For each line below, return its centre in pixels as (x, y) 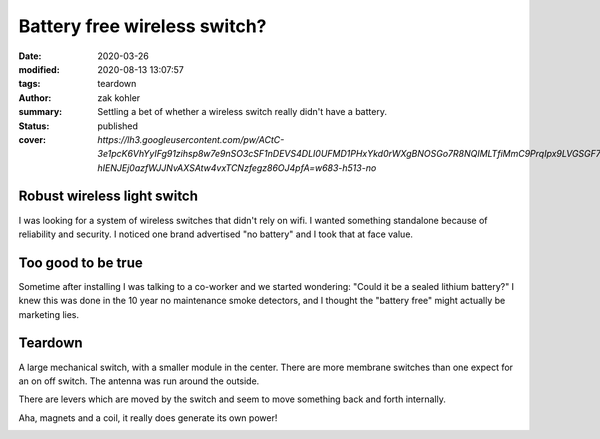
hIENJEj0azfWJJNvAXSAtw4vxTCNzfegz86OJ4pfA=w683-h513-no (237, 167)
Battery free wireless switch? (142, 26)
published (118, 126)
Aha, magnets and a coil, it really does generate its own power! (148, 417)
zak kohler (119, 97)
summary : (40, 112)
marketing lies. (49, 314)
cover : (32, 139)
